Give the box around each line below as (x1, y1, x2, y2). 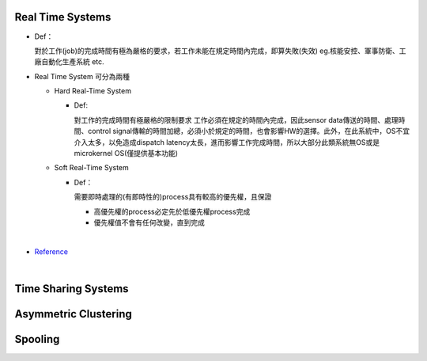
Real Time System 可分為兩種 (34, 71, 130, 81)
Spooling (14, 332, 60, 346)
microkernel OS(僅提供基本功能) (74, 149, 178, 158)
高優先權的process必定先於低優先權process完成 (93, 207, 251, 216)
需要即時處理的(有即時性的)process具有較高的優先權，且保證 (74, 192, 272, 202)
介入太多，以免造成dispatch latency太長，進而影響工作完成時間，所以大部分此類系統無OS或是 (74, 137, 380, 146)
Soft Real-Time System (54, 163, 130, 173)
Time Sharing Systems (14, 282, 130, 295)
